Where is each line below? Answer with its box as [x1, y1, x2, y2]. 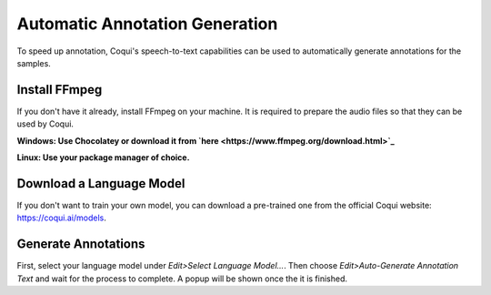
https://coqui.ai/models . [16, 212, 106, 223]
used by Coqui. [16, 118, 75, 129]
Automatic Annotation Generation [16, 14, 278, 34]
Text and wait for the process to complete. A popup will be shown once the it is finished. [16, 273, 348, 284]
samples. [16, 57, 52, 68]
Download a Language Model [16, 176, 185, 191]
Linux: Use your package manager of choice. [16, 152, 190, 163]
